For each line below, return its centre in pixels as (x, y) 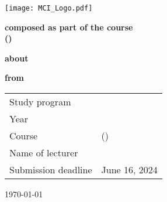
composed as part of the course (69, 27)
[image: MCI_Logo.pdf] (49, 8)
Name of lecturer (44, 153)
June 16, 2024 (129, 170)
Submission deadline (51, 170)
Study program (40, 102)
